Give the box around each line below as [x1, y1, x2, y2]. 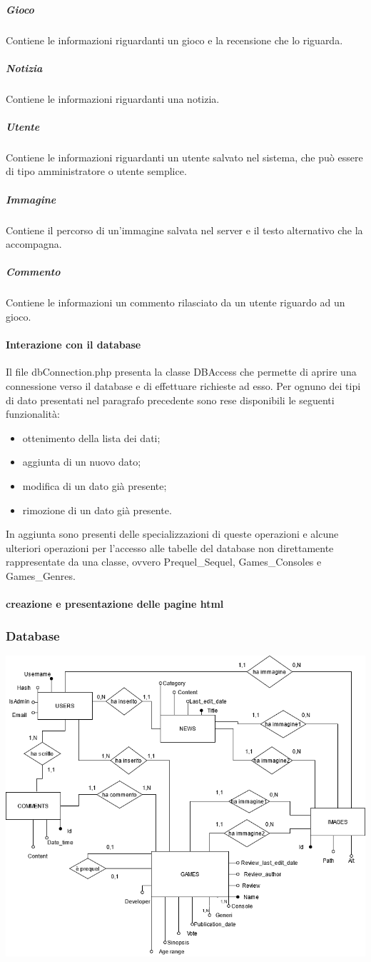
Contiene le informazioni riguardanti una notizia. [6, 91, 220, 106]
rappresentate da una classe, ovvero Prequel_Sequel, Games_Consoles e [6, 554, 322, 569]
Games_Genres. [6, 568, 76, 583]
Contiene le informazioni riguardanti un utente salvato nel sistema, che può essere [6, 149, 363, 164]
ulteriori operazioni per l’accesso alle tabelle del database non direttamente [6, 540, 334, 555]
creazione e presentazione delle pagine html [6, 596, 224, 611]
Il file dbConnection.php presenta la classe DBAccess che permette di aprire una [6, 364, 357, 379]
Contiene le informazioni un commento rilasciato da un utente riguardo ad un [6, 295, 345, 310]
